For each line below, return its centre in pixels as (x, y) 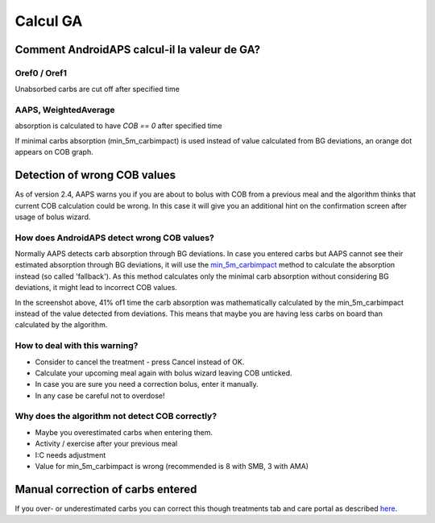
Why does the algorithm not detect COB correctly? (116, 417)
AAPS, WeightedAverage (65, 110)
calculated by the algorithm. (61, 325)
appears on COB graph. (54, 152)
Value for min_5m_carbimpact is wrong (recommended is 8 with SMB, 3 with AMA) (172, 467)
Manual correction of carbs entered (106, 489)
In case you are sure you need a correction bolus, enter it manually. (147, 384)
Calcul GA (49, 21)
